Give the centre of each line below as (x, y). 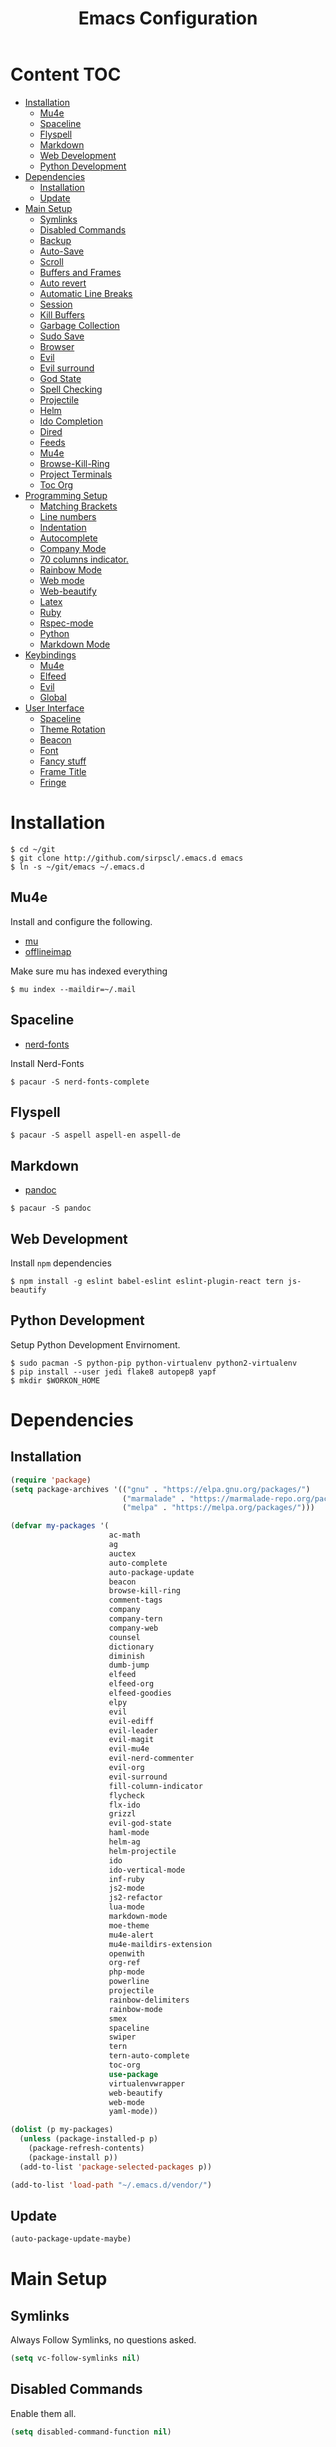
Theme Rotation (72, 729)
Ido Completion (71, 421)
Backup (55, 240)
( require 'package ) (51, 1480)
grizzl (122, 1814)
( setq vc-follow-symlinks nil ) (75, 2358)
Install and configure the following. (81, 921)
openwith (126, 1953)
